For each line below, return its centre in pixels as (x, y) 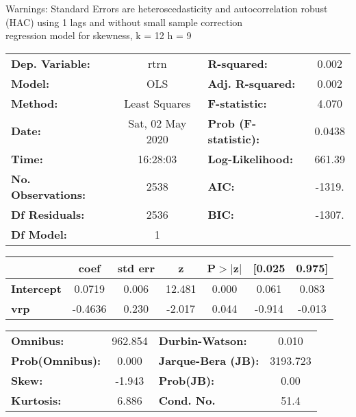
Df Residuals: (48, 214)
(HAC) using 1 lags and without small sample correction (124, 22)
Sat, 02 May (157, 123)
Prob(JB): (187, 380)
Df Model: (39, 234)
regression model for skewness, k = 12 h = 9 (99, 35)
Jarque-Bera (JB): (209, 360)
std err (136, 267)
